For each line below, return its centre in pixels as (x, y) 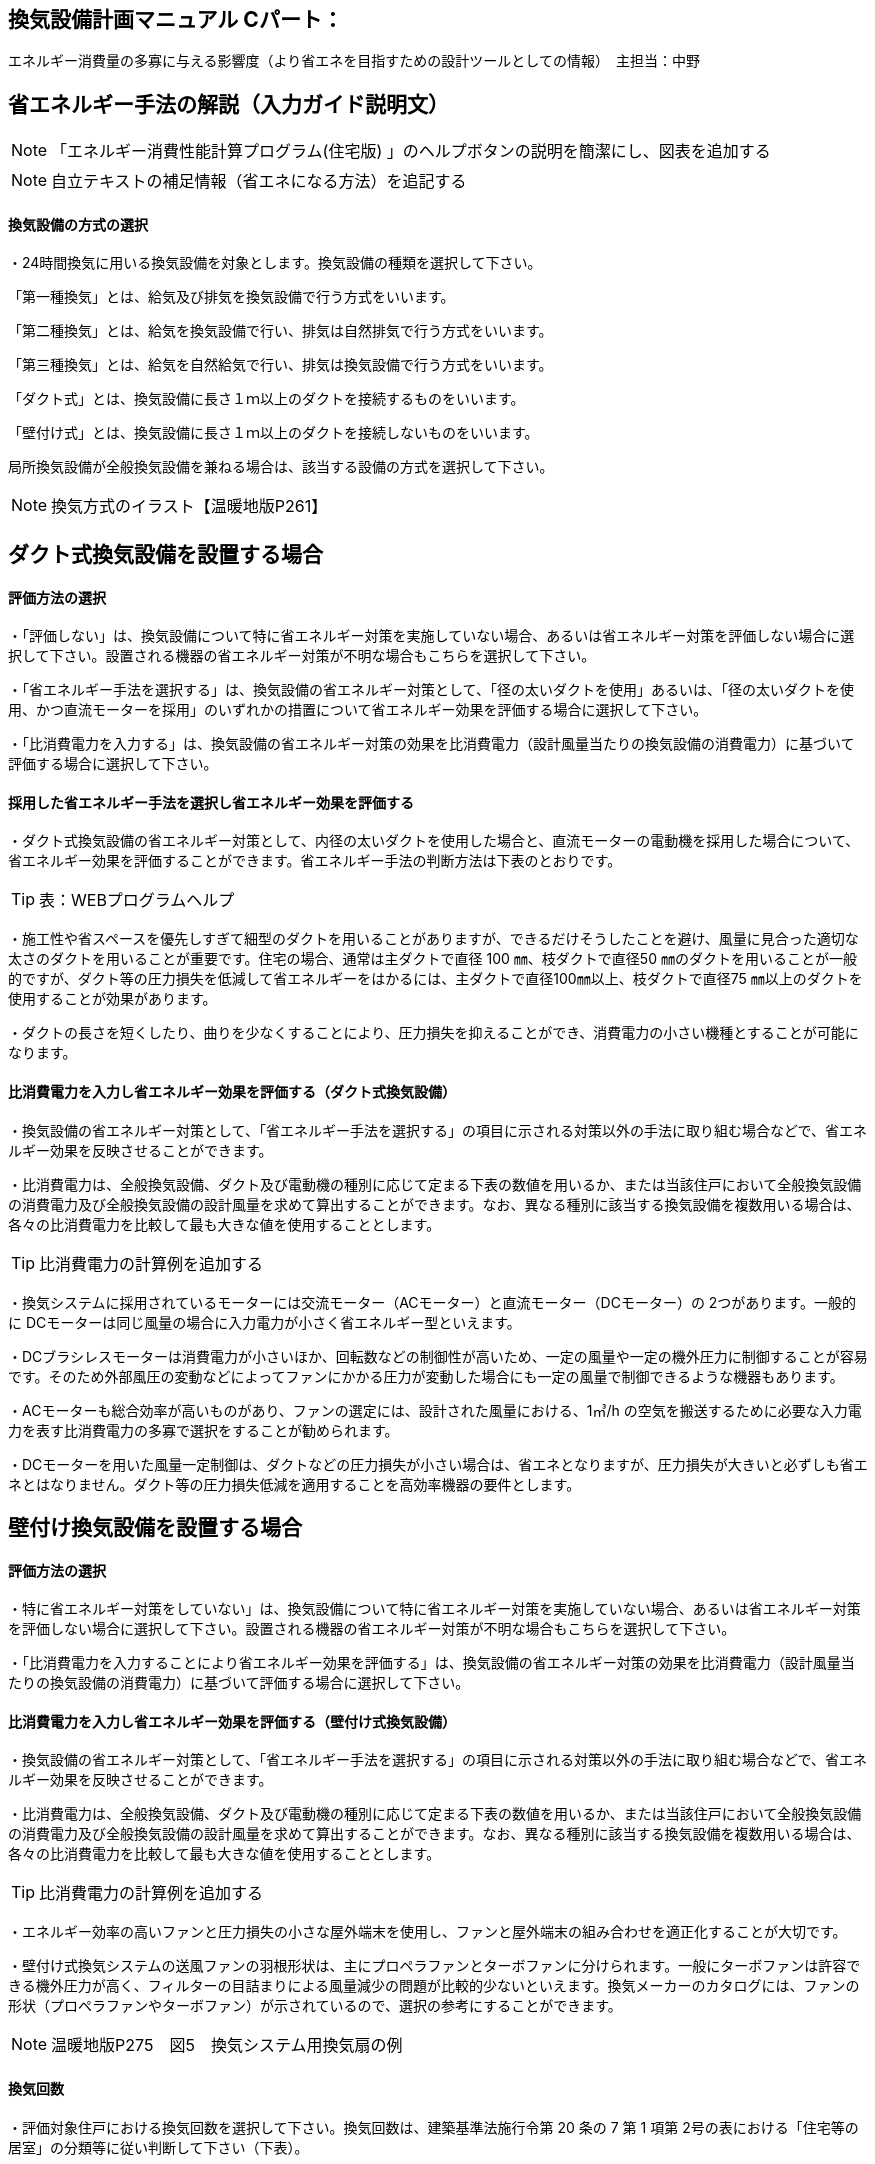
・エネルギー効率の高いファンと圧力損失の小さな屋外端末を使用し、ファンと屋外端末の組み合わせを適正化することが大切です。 (427, 1932)
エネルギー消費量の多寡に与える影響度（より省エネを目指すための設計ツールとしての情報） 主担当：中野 (354, 61)
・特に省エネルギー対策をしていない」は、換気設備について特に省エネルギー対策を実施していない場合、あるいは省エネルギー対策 (434, 1609)
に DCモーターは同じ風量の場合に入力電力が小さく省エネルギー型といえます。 (264, 1322)
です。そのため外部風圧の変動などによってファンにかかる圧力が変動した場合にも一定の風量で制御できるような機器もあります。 (426, 1376)
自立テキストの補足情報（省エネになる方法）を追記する (259, 181)
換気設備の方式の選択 (78, 224)
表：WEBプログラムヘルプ (137, 900)
